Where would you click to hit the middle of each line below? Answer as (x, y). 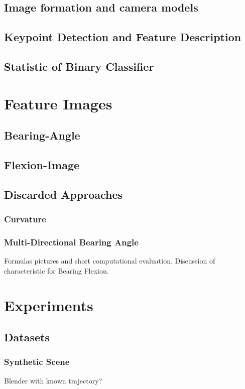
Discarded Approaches (64, 194)
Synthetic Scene (37, 362)
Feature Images (58, 103)
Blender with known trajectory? (53, 380)
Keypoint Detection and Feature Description (123, 37)
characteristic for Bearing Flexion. (56, 270)
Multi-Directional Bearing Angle (71, 242)
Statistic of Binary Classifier (79, 66)
